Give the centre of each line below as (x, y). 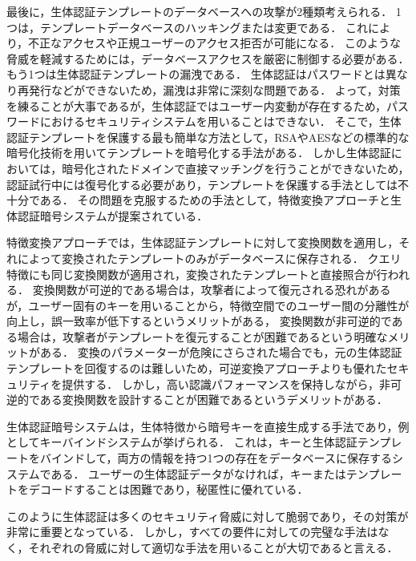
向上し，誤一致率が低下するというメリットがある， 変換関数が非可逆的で (199, 321)
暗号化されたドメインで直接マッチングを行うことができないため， (236, 168)
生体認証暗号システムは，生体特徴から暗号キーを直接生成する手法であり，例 (208, 426)
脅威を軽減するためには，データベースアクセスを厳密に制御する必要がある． (208, 58)
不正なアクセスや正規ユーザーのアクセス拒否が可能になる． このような (214, 43)
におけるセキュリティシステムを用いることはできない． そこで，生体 (220, 121)
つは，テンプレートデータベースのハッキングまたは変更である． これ (187, 27)
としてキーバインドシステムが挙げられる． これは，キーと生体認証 (182, 442)
